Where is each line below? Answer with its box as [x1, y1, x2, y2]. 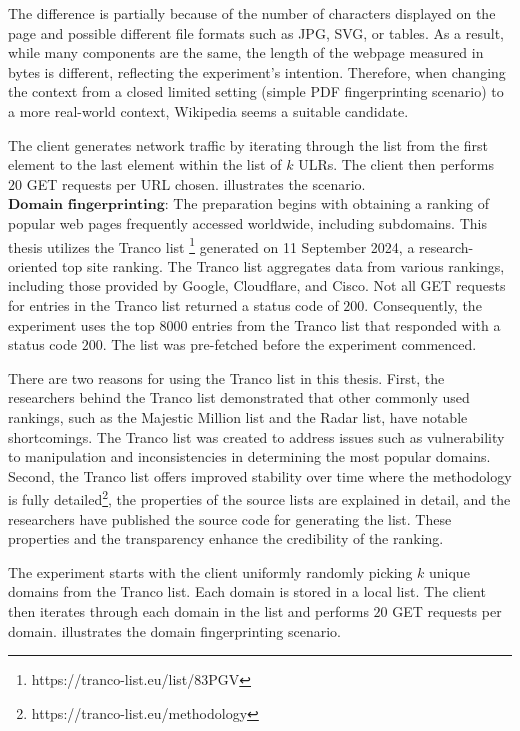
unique [429, 561, 470, 582]
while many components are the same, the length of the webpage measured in [8, 42, 484, 63]
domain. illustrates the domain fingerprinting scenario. [8, 620, 341, 641]
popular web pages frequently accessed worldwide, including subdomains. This [8, 212, 487, 233]
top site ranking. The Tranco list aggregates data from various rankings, [62, 255, 505, 276]
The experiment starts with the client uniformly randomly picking [8, 561, 413, 582]
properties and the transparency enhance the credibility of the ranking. [8, 528, 444, 549]
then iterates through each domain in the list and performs [8, 600, 369, 621]
